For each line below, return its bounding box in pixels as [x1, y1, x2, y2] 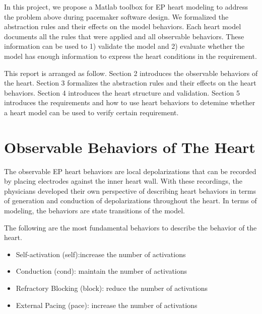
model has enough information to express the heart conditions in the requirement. [4, 50, 257, 61]
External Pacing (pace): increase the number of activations [16, 299, 198, 310]
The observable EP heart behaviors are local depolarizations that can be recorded [4, 166, 256, 176]
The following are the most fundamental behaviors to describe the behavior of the [4, 222, 257, 232]
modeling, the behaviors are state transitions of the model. [4, 205, 185, 216]
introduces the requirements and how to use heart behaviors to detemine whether [4, 97, 255, 108]
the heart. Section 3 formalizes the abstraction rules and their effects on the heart [4, 77, 256, 88]
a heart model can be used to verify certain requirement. [4, 107, 179, 117]
